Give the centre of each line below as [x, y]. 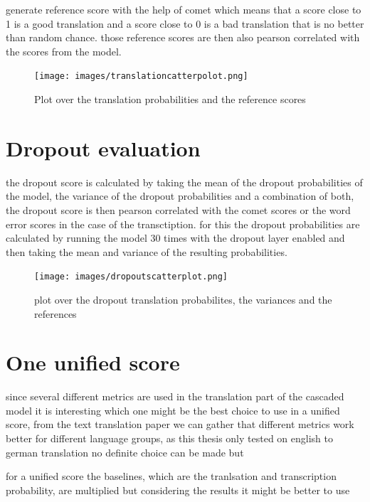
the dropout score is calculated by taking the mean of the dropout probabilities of [184, 182]
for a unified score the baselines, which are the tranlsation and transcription [171, 476]
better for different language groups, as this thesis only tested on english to [169, 438]
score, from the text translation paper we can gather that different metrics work [180, 424]
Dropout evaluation [103, 148]
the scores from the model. [64, 51]
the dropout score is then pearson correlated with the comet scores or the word [178, 209]
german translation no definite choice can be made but [125, 452]
